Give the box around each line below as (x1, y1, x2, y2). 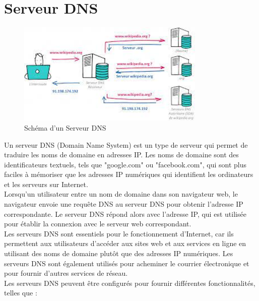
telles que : (4, 287, 37, 298)
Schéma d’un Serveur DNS (24, 122, 106, 133)
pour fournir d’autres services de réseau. (4, 268, 128, 278)
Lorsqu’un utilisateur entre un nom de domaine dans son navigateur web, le (4, 189, 238, 199)
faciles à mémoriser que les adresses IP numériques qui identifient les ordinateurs (4, 169, 253, 179)
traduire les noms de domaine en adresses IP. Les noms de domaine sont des (4, 149, 239, 160)
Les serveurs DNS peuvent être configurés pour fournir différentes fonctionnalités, (4, 277, 255, 288)
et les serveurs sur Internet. (4, 178, 88, 189)
